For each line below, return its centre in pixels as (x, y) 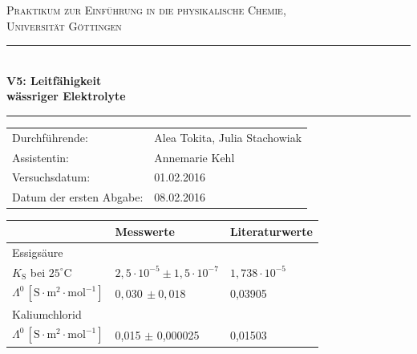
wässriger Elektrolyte (66, 96)
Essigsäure (38, 252)
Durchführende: (50, 137)
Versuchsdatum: (51, 177)
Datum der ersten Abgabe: (78, 197)
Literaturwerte (271, 231)
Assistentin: (41, 157)
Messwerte (145, 231)
